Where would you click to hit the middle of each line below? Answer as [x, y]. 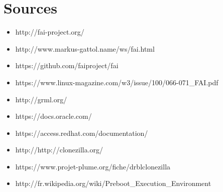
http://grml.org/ [41, 99]
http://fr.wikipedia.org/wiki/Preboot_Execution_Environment [113, 183]
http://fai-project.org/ [50, 32]
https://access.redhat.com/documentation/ [82, 133]
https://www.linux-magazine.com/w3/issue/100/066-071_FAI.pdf [117, 82]
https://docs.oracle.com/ [53, 116]
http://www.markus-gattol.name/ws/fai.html [85, 48]
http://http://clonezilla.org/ [59, 150]
